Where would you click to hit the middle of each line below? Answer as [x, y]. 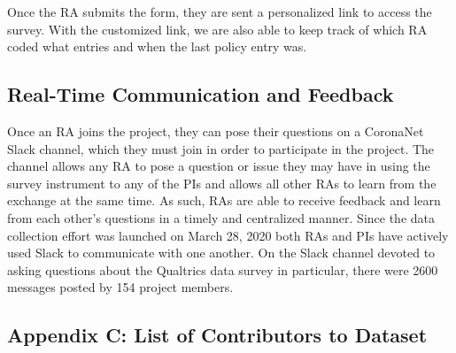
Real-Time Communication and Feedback [201, 94]
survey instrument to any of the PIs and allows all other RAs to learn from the [222, 183]
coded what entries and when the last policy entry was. [157, 46]
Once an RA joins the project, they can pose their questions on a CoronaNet [216, 130]
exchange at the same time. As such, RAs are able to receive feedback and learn [224, 200]
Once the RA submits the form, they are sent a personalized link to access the [220, 12]
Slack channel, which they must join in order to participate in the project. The [221, 148]
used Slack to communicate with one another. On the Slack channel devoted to [221, 253]
